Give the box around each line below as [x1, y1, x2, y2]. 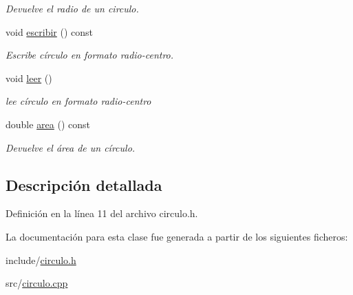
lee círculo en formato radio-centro [6, 94, 151, 108]
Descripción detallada [6, 174, 162, 195]
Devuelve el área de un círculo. [6, 140, 136, 154]
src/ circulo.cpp [6, 276, 68, 290]
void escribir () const [6, 24, 94, 39]
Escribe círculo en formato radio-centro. [6, 48, 174, 62]
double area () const [6, 116, 91, 131]
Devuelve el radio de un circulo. [6, 1, 139, 15]
